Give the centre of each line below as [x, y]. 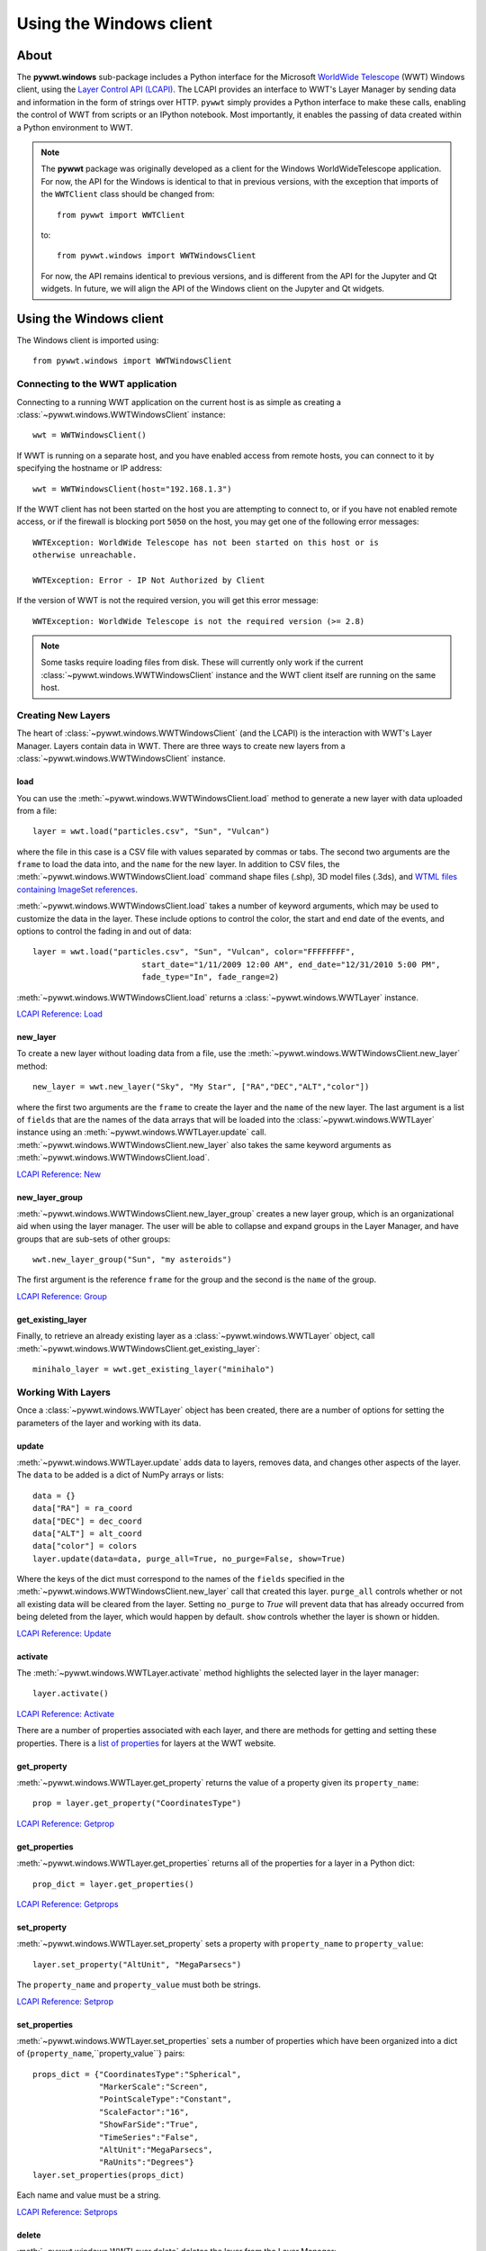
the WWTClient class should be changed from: [128, 194]
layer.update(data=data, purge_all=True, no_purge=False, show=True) [189, 1559]
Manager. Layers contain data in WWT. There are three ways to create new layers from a [181, 746]
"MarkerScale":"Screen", [154, 2087]
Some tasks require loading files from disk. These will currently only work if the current [202, 663]
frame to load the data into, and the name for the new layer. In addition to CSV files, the [178, 864]
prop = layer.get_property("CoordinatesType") [137, 1804]
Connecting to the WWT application [97, 384]
